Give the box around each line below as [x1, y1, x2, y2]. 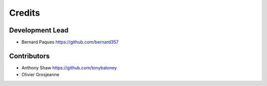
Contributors [9, 52, 50, 60]
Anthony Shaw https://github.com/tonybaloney [21, 64, 117, 71]
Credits [9, 7, 41, 18]
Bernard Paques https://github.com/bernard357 [21, 39, 119, 45]
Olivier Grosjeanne [21, 72, 59, 78]
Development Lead [9, 26, 69, 34]
